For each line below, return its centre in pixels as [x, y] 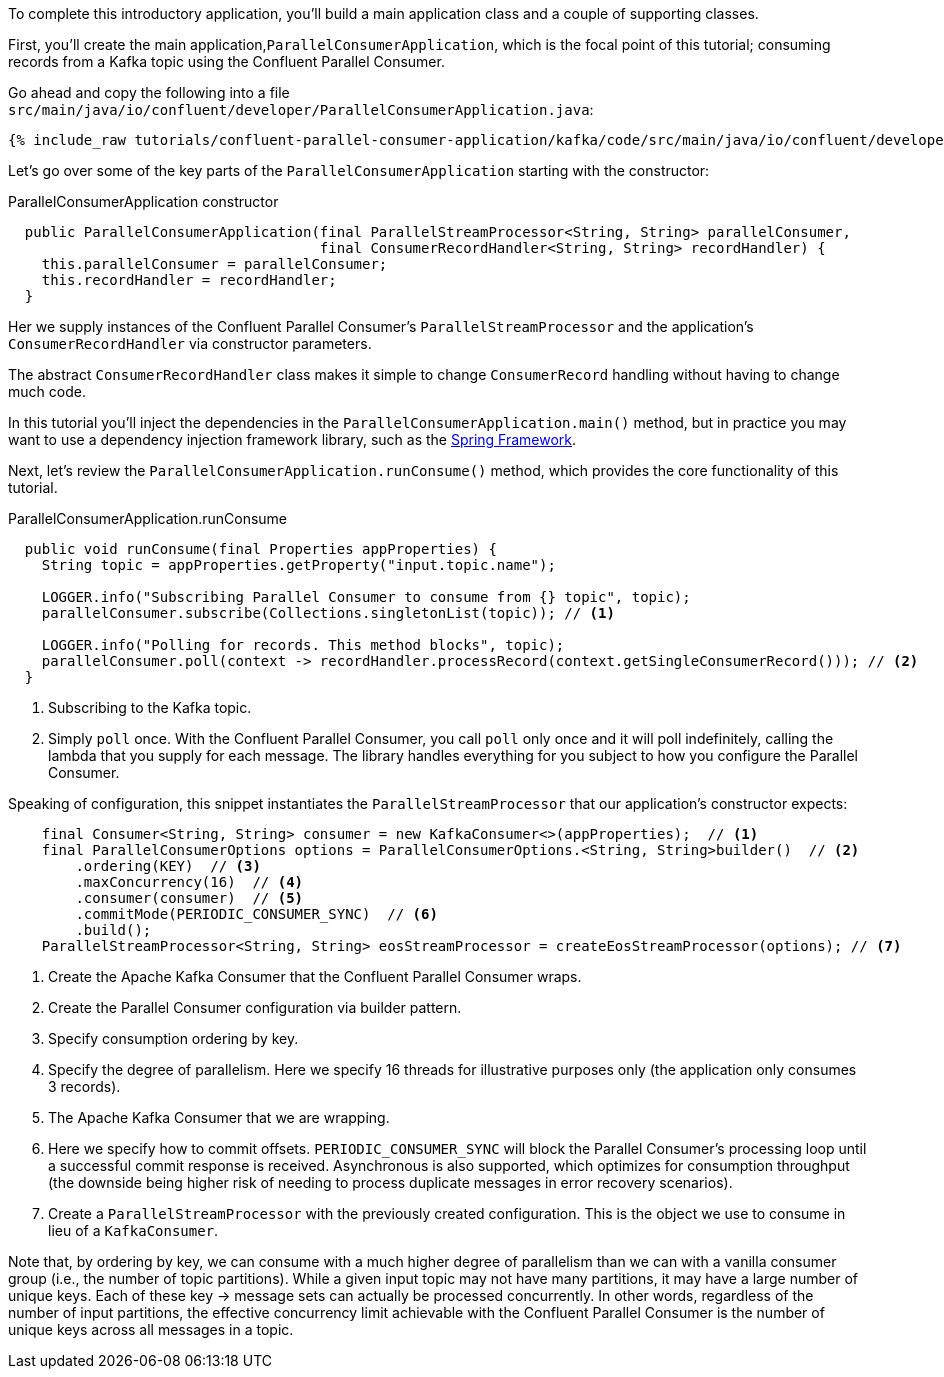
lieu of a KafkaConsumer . [133, 1230]
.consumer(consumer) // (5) [189, 898]
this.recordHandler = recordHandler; [189, 280]
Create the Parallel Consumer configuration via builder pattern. [255, 1007]
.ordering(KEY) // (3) [168, 866]
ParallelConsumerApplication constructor [143, 201]
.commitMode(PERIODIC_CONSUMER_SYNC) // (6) [256, 914]
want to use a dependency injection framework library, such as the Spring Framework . [292, 439]
